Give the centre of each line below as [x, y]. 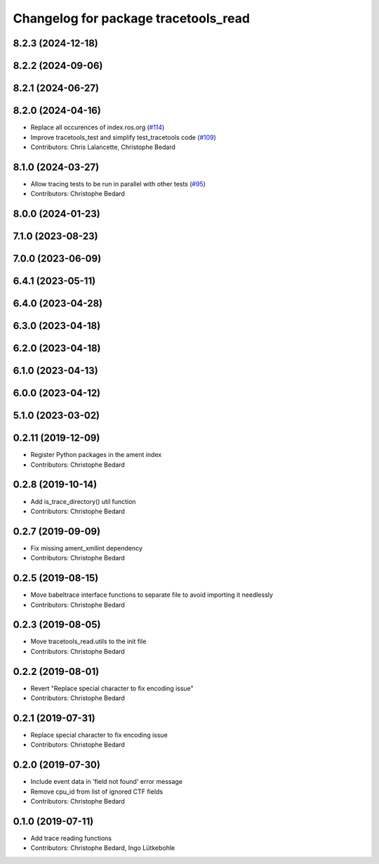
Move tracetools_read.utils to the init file [88, 641]
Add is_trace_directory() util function [83, 501]
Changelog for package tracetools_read [132, 18]
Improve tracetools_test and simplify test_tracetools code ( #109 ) [124, 137]
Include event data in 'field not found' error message [106, 782]
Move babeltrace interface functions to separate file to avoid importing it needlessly [152, 595]
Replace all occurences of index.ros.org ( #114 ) [98, 127]
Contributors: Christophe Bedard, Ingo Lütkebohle [103, 848]
